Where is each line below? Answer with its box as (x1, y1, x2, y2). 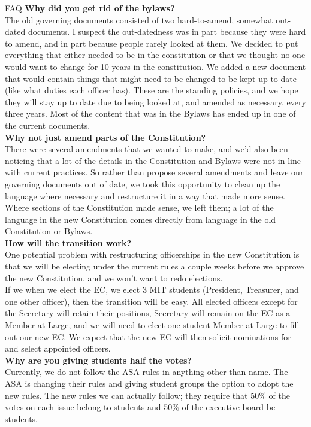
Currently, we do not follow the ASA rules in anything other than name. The (5, 365, 288, 378)
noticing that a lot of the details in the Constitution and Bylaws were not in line (5, 154, 301, 166)
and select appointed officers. (5, 342, 111, 355)
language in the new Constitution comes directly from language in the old (5, 213, 276, 225)
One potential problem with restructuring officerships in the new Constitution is (5, 248, 300, 261)
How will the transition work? (5, 236, 132, 249)
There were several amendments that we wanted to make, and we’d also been (5, 143, 288, 155)
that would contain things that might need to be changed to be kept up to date (5, 72, 297, 84)
